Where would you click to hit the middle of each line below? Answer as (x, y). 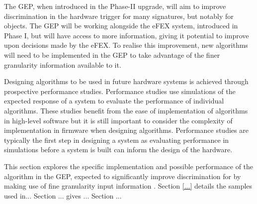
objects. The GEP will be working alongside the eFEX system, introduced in (121, 26)
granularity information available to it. (63, 64)
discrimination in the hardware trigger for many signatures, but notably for (119, 16)
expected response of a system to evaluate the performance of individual (114, 101)
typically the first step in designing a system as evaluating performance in (117, 140)
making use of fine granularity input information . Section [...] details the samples (128, 186)
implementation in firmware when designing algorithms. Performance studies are (126, 130)
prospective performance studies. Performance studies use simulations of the (120, 91)
